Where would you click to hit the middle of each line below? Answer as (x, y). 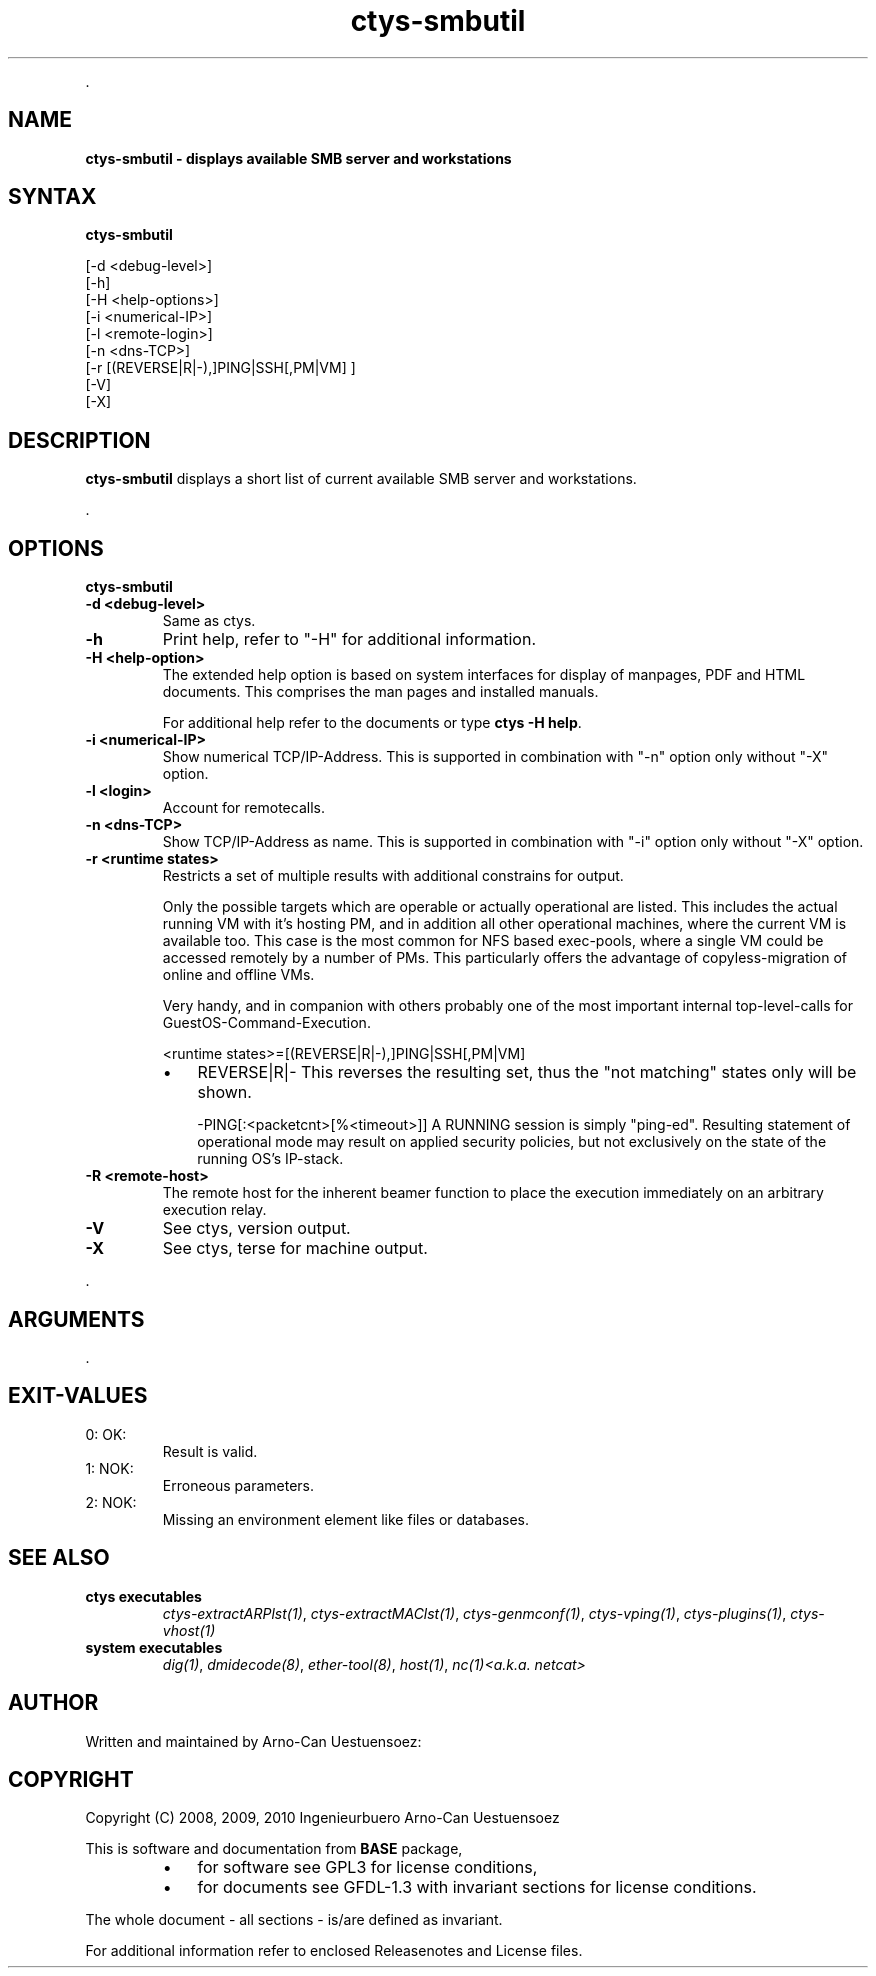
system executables (154, 1647)
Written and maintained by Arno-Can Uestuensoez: (253, 1741)
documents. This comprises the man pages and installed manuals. (380, 692)
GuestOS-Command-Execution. (266, 1023)
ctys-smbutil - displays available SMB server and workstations (298, 158)
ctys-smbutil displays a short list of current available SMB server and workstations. (361, 479)
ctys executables (143, 1596)
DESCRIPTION (79, 440)
